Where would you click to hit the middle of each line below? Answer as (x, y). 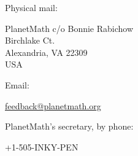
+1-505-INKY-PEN (42, 146)
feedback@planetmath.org (53, 105)
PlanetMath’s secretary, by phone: (69, 126)
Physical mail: (31, 7)
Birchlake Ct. (30, 40)
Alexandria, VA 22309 (46, 52)
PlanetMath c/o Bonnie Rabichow (69, 28)
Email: (17, 84)
